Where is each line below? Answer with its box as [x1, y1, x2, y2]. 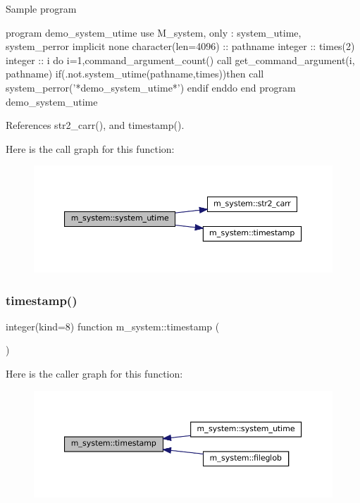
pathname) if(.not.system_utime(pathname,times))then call [6, 66, 264, 81]
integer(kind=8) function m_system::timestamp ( [6, 318, 220, 333]
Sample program [6, 1, 77, 15]
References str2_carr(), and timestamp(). [6, 118, 185, 132]
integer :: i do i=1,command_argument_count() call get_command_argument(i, [6, 52, 355, 67]
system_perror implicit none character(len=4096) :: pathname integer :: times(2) [6, 39, 355, 54]
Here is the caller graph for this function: [6, 366, 183, 381]
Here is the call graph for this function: [6, 141, 175, 156]
